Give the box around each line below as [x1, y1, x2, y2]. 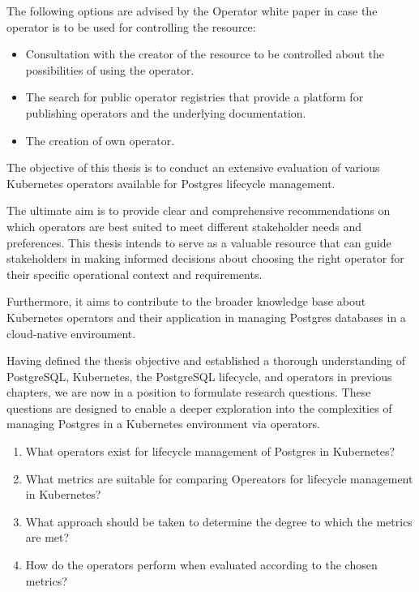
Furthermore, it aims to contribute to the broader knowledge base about [6, 293, 366, 310]
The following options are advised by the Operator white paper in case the [6, 2, 378, 19]
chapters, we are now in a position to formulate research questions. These [6, 384, 371, 401]
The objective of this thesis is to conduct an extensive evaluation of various [6, 159, 380, 176]
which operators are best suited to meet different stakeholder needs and [6, 217, 362, 234]
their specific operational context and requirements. [6, 265, 263, 282]
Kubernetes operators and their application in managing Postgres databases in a [6, 308, 406, 325]
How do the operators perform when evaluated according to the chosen [25, 556, 378, 573]
